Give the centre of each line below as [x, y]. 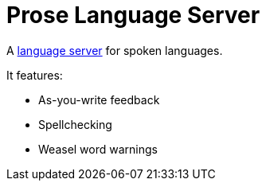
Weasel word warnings [98, 149]
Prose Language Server [133, 15]
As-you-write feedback [99, 99]
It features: [35, 75]
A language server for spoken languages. [115, 50]
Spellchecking [75, 124]
